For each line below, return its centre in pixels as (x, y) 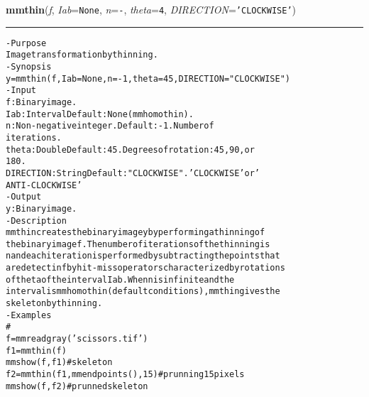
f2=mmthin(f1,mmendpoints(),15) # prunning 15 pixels (125, 375)
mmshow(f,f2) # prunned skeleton (77, 386)
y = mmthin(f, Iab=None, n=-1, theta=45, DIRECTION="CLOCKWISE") (148, 78)
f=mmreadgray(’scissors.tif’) (77, 339)
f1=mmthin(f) (36, 350)
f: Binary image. (42, 102)
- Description (36, 221)
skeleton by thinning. (54, 304)
